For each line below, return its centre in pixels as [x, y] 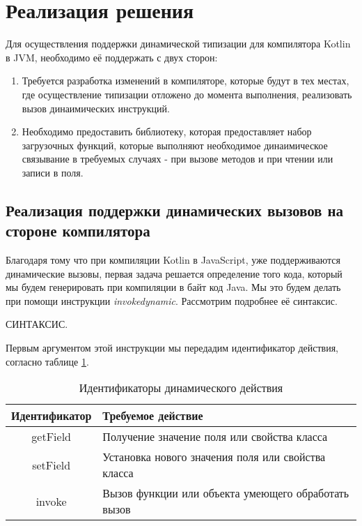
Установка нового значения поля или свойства [214, 457]
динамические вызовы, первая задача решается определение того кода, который [174, 273]
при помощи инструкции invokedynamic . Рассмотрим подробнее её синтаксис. [172, 300]
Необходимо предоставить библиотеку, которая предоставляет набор [167, 131]
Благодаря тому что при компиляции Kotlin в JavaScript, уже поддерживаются [173, 260]
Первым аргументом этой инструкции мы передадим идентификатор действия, [172, 348]
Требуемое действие [153, 416]
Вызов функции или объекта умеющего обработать [226, 493]
